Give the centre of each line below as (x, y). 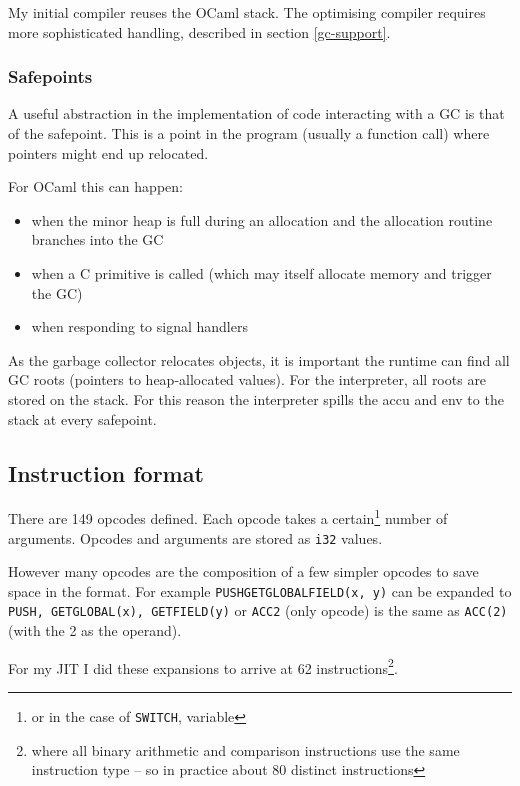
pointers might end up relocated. (108, 152)
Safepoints (50, 76)
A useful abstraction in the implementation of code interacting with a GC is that (256, 113)
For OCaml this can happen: (95, 186)
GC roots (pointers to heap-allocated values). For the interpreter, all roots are (247, 379)
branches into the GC (97, 239)
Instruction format (106, 472)
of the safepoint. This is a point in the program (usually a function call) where (249, 133)
